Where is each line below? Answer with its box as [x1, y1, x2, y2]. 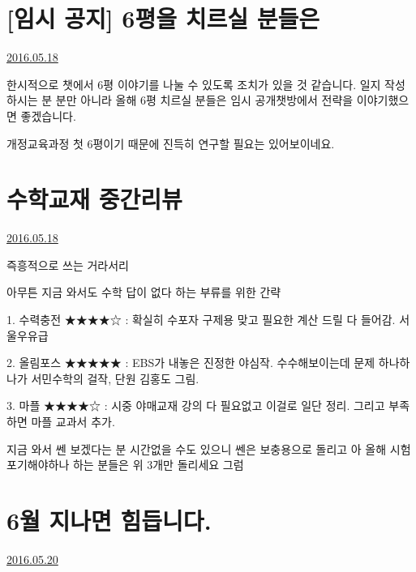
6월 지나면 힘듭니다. [6, 503, 212, 536]
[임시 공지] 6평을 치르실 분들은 [6, 2, 320, 35]
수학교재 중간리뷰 [6, 182, 182, 216]
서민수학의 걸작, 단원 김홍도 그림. [31, 369, 199, 386]
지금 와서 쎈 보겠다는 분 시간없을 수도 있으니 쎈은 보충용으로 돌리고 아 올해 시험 [6, 440, 411, 457]
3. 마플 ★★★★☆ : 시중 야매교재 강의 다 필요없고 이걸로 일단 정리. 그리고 [6, 397, 385, 414]
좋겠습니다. [20, 107, 76, 124]
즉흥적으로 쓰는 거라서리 [6, 256, 130, 273]
